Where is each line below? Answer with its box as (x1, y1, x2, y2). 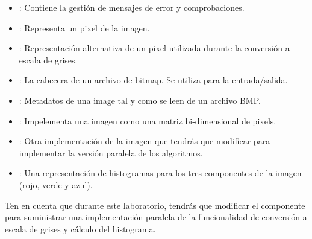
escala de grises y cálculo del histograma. (5, 222, 156, 235)
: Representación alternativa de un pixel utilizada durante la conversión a (19, 42, 290, 54)
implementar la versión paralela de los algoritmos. (19, 146, 203, 159)
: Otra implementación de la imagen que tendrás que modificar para (19, 135, 270, 147)
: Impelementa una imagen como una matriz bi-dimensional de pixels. (19, 114, 276, 127)
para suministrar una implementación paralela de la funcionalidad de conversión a (5, 211, 307, 223)
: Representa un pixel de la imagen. (19, 21, 150, 34)
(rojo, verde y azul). (19, 178, 93, 191)
